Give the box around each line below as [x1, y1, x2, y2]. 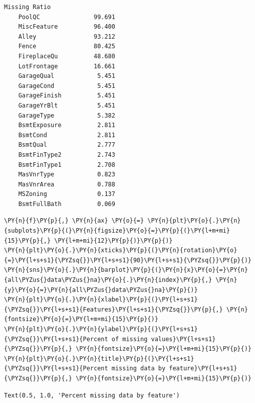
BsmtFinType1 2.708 [18, 161, 115, 168]
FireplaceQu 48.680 [18, 52, 115, 60]
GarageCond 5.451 [18, 82, 115, 89]
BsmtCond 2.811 [18, 131, 115, 139]
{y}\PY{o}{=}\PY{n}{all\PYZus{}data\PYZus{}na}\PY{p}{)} [4, 286, 198, 293]
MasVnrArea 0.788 [18, 180, 115, 188]
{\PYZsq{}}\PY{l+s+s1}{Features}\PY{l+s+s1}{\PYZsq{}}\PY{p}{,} [4, 306, 223, 313]
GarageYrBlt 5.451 [18, 102, 115, 109]
